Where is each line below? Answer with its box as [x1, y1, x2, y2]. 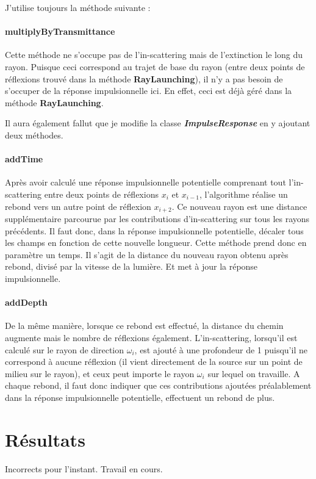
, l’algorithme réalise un [199, 187, 288, 200]
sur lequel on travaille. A [207, 367, 300, 380]
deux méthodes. [5, 128, 63, 141]
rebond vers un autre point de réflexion [5, 200, 151, 212]
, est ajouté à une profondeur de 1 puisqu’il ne [134, 343, 307, 356]
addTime [5, 153, 43, 165]
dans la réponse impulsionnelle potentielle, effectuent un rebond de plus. [5, 391, 275, 403]
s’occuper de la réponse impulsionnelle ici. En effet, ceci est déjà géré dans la [5, 84, 292, 97]
